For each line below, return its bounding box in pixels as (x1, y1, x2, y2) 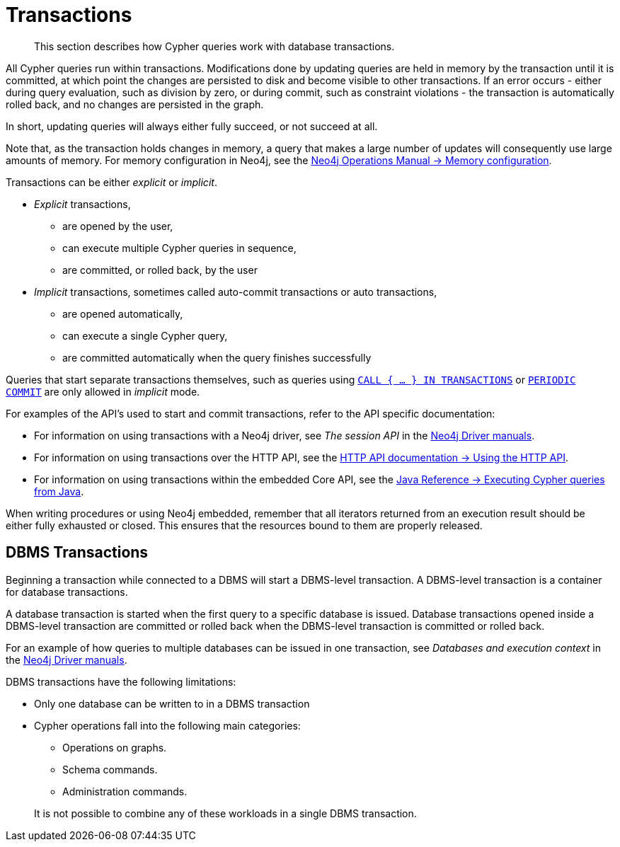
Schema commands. (62, 763, 158, 776)
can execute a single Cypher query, (62, 329, 228, 342)
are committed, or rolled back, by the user (62, 263, 258, 276)
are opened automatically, (62, 307, 183, 320)
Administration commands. (62, 785, 188, 797)
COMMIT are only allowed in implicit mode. (6, 385, 200, 398)
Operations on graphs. (62, 741, 167, 754)
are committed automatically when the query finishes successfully (62, 351, 372, 364)
